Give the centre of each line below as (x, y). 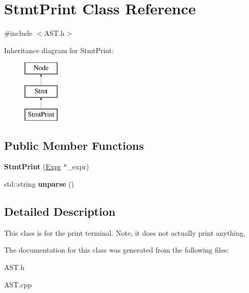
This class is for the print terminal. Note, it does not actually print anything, (125, 232)
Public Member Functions (74, 145)
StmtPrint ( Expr (33, 166)
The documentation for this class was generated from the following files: (117, 250)
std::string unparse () (39, 184)
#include (18, 33)
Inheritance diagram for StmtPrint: (59, 50)
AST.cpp (18, 284)
